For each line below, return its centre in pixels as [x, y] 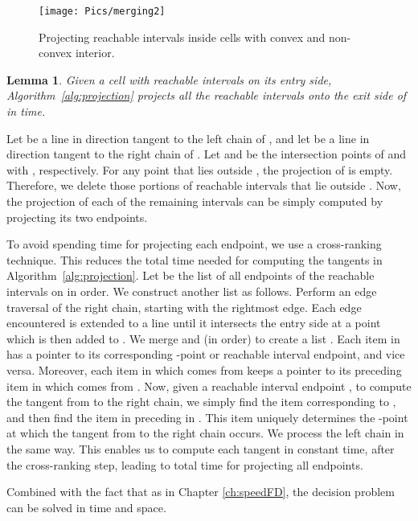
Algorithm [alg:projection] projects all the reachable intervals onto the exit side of [207, 95]
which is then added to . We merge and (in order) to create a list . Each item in [203, 338]
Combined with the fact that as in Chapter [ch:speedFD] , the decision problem [201, 492]
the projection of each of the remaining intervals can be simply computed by [195, 201]
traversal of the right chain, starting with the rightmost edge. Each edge [184, 307]
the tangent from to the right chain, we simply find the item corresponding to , [201, 402]
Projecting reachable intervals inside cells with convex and [182, 37]
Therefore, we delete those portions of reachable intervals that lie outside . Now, [204, 185]
